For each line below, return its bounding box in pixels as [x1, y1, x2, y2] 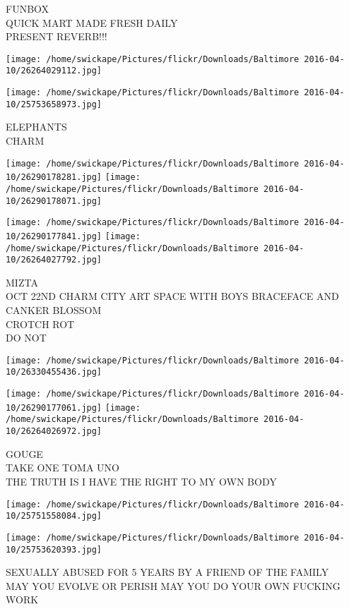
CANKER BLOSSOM [6, 303, 102, 318]
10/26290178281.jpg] [6, 172, 102, 183]
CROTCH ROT [6, 316, 75, 331]
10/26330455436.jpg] [6, 367, 102, 378]
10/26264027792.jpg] [6, 255, 102, 265]
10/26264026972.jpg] [6, 426, 102, 437]
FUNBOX [6, 1, 49, 16]
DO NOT [6, 330, 47, 345]
